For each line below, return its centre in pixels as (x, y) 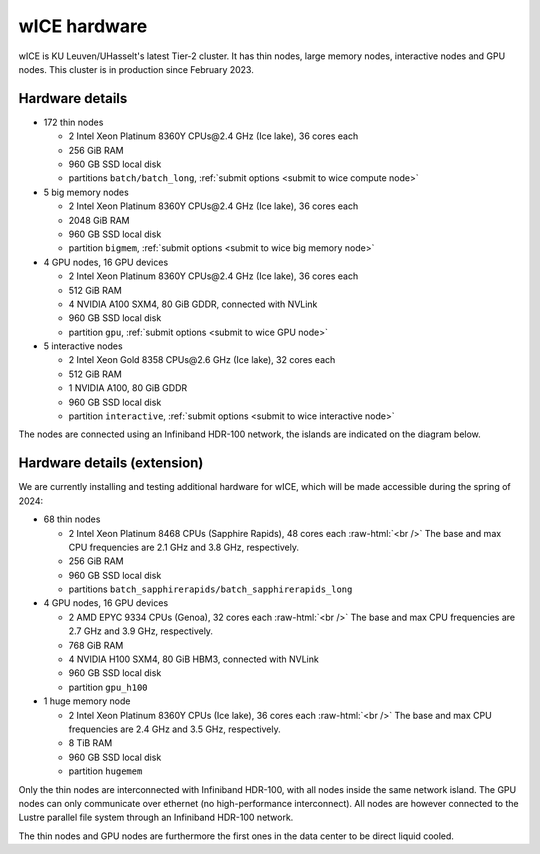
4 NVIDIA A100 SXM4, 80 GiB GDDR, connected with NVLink (193, 304)
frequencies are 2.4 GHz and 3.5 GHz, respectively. (175, 729)
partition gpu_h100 (108, 687)
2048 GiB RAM (99, 220)
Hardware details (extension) (111, 463)
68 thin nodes (72, 519)
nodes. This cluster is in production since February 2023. (136, 69)
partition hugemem (105, 771)
